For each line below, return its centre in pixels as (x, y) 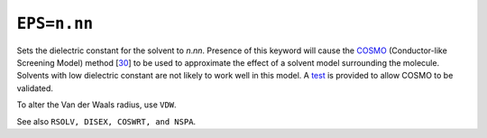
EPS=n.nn (55, 23)
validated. (35, 88)
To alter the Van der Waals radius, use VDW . (96, 105)
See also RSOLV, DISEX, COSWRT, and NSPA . (106, 121)
